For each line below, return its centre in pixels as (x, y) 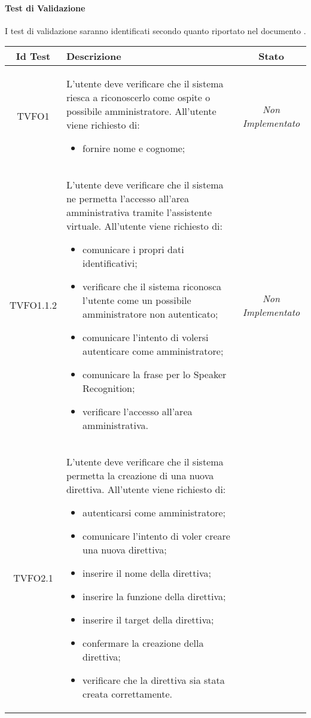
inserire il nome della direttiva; (147, 573)
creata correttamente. (127, 694)
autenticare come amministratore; (153, 351)
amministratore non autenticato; (150, 314)
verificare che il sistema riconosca (152, 287)
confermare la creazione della (143, 643)
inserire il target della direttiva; (148, 620)
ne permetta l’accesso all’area (128, 199)
